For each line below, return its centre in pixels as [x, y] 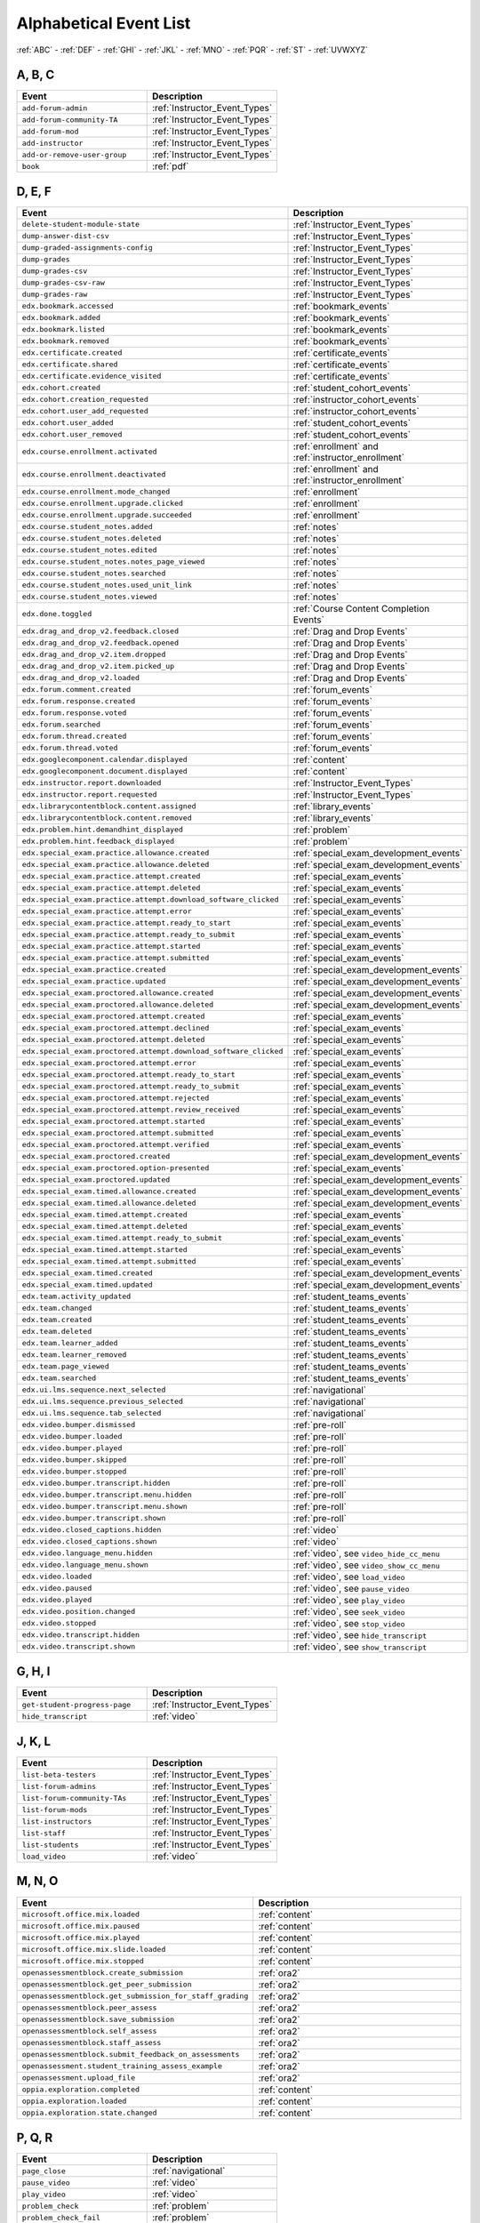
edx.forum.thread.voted [70, 748]
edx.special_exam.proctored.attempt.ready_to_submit [131, 1086]
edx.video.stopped [59, 1623]
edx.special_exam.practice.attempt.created [111, 876]
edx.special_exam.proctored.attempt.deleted [113, 1040]
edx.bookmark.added [61, 318]
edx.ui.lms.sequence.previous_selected [103, 1402]
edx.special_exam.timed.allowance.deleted [109, 1204]
